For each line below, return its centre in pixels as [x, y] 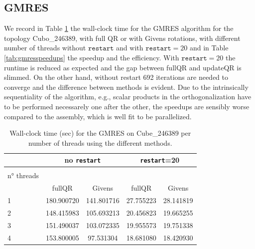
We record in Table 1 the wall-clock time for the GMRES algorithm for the [119, 28]
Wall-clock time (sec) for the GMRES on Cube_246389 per [100, 133]
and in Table [209, 48]
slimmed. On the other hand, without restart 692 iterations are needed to [116, 77]
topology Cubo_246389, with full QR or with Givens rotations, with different [122, 38]
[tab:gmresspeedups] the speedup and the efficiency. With [92, 57]
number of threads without [45, 48]
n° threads [23, 175]
